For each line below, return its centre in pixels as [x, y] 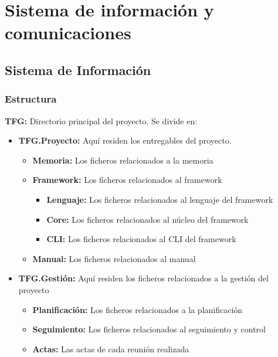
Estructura [31, 99]
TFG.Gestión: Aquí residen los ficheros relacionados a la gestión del [143, 278]
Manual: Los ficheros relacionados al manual [114, 258]
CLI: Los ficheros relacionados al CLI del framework [141, 239]
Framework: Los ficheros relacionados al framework [127, 180]
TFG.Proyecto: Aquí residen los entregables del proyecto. [125, 140]
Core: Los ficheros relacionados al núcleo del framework [148, 219]
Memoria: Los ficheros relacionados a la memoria [123, 160]
